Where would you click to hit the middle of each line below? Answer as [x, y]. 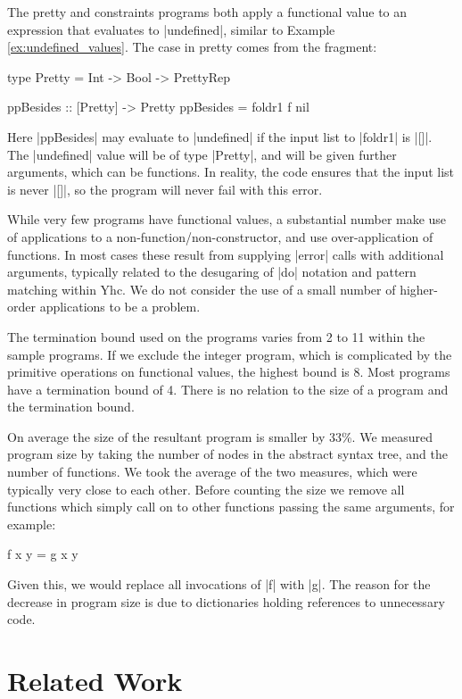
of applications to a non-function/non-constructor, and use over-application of [220, 236]
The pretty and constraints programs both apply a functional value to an [207, 12]
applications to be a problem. [120, 307]
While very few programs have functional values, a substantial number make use [227, 219]
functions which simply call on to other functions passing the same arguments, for [231, 507]
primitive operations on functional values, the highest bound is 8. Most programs [229, 372]
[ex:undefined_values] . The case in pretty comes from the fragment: [192, 47]
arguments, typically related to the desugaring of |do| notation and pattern [212, 272]
